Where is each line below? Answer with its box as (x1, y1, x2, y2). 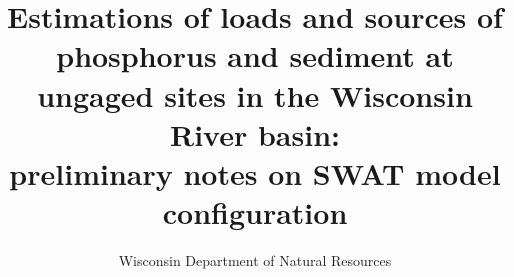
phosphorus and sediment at (56, 35, 454, 76)
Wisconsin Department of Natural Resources (118, 250, 392, 271)
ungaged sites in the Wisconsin (37, 74, 473, 115)
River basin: (170, 113, 340, 154)
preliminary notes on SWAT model (9, 152, 501, 193)
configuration (162, 192, 348, 233)
